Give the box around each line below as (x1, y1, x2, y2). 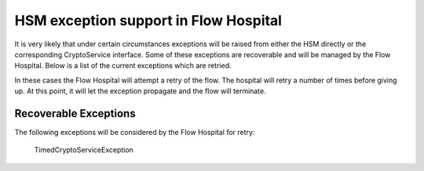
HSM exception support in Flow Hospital (14, 12, 283, 29)
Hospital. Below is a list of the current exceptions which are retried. (14, 61, 232, 71)
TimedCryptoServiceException (34, 145, 133, 155)
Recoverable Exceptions (14, 107, 137, 120)
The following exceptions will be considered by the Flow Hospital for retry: (14, 128, 255, 137)
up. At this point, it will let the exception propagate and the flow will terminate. (14, 86, 266, 96)
